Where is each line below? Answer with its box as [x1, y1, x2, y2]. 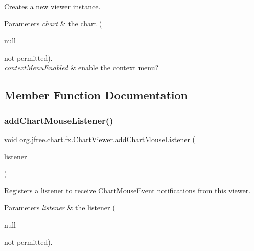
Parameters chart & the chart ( [4, 18, 102, 29]
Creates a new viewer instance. [4, 1, 101, 11]
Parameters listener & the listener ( [4, 202, 116, 213]
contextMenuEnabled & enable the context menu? [4, 62, 159, 73]
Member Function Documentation [4, 87, 188, 103]
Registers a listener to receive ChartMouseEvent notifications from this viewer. [4, 185, 251, 196]
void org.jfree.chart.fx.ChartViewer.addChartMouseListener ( [4, 133, 196, 144]
